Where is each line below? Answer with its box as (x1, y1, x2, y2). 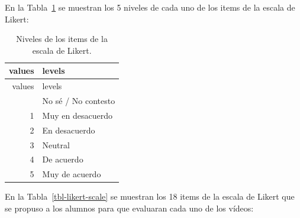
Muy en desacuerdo (42, 109, 112, 121)
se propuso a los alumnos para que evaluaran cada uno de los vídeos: (5, 201, 254, 214)
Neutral (42, 138, 70, 151)
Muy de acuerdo (42, 168, 101, 180)
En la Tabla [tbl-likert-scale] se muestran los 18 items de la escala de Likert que (5, 190, 295, 203)
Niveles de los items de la (16, 32, 108, 45)
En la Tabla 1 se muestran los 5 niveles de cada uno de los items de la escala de (5, 1, 295, 13)
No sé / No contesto (42, 95, 115, 107)
